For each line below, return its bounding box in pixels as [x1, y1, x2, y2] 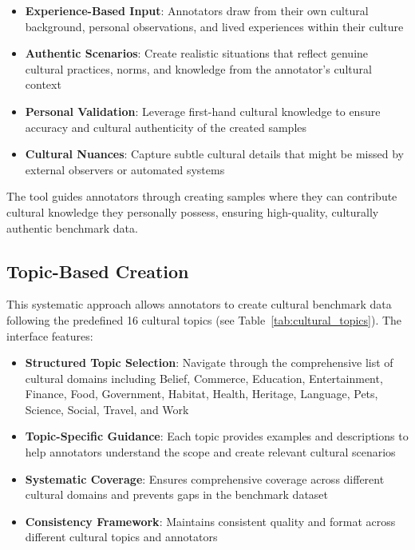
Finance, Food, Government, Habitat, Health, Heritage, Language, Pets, [25, 385, 378, 402]
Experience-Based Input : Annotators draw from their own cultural [25, 2, 369, 18]
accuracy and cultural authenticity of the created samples [25, 118, 307, 135]
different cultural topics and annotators [25, 528, 218, 545]
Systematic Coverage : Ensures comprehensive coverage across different [25, 470, 385, 487]
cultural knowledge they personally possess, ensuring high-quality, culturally [6, 203, 379, 220]
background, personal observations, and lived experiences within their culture [25, 18, 404, 34]
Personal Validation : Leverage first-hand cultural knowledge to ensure [25, 102, 381, 119]
